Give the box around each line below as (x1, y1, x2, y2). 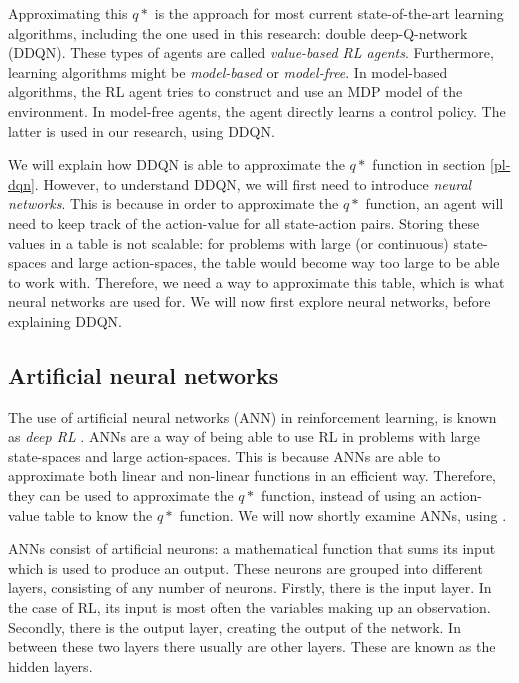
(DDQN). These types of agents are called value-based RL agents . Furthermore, (8, 42, 494, 63)
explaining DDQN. (8, 310, 122, 331)
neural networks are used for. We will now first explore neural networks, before (8, 291, 491, 312)
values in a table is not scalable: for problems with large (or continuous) (8, 232, 449, 253)
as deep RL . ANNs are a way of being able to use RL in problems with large (8, 426, 481, 447)
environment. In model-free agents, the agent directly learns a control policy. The (8, 100, 506, 121)
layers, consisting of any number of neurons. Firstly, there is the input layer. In (8, 577, 492, 598)
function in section (372, 154, 486, 175)
